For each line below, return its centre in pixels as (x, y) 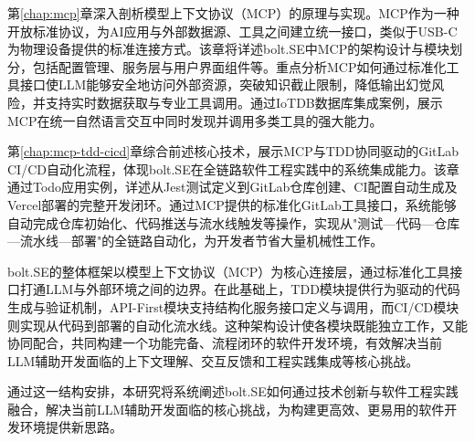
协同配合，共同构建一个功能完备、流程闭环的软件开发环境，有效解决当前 (225, 343)
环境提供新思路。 (71, 427)
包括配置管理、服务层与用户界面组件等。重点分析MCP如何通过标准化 (239, 66)
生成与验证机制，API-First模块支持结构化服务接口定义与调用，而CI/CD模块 (233, 306)
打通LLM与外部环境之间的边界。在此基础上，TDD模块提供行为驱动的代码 (240, 289)
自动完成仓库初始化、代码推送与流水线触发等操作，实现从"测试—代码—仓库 (234, 222)
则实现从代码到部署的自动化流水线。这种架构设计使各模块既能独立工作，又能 (237, 325)
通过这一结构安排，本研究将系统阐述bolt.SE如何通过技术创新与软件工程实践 (233, 391)
